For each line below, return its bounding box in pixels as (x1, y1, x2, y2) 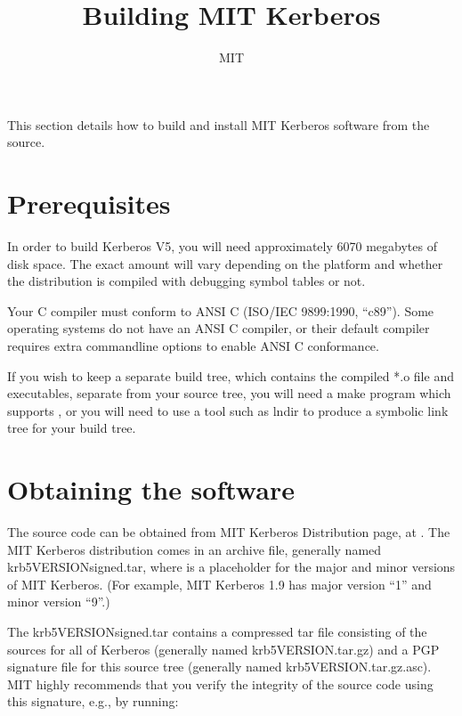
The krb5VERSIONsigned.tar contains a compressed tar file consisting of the (7, 622, 427, 641)
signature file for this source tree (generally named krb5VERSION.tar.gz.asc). (7, 657, 432, 676)
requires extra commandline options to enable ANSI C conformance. (7, 337, 379, 354)
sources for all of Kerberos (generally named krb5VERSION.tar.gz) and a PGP (7, 639, 440, 658)
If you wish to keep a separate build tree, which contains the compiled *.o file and (7, 366, 454, 385)
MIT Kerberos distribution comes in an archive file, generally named (7, 540, 382, 558)
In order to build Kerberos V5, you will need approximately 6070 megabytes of (7, 237, 437, 256)
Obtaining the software (7, 471, 295, 508)
